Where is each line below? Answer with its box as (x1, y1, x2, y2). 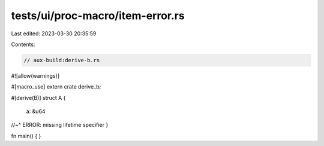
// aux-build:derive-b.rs (23, 57, 100, 63)
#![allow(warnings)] (11, 72, 60, 79)
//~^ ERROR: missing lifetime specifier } (11, 121, 109, 129)
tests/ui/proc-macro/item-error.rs (11, 9, 185, 22)
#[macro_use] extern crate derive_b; (11, 83, 101, 90)
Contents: (11, 41, 35, 48)
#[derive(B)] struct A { (11, 94, 66, 101)
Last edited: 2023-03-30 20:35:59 (11, 30, 97, 37)
